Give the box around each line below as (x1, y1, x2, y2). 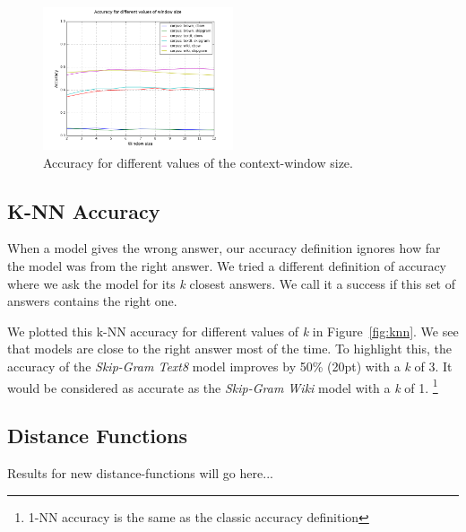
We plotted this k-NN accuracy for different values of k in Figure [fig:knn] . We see (7, 321, 459, 340)
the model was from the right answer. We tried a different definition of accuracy (7, 256, 446, 275)
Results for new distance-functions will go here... (7, 464, 273, 482)
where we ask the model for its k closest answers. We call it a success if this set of (7, 274, 456, 292)
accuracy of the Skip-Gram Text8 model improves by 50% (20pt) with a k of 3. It (7, 356, 453, 375)
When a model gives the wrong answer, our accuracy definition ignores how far (7, 239, 441, 257)
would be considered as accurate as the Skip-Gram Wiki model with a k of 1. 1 (7, 375, 438, 397)
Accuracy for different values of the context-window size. (43, 153, 353, 171)
